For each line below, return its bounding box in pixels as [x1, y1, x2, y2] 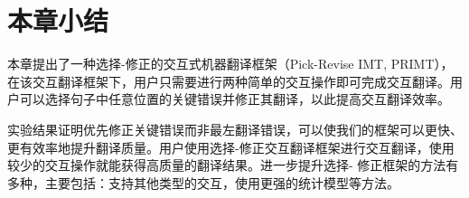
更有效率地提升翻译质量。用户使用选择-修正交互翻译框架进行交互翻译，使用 [7, 137, 455, 156]
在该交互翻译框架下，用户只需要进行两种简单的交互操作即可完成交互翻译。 [7, 71, 450, 90]
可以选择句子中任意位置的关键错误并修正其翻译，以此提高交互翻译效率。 [19, 90, 450, 108]
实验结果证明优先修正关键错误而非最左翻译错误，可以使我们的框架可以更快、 [7, 119, 463, 138]
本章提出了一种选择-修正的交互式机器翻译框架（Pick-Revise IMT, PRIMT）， [7, 54, 454, 73]
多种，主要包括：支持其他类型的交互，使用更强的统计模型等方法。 [7, 173, 399, 192]
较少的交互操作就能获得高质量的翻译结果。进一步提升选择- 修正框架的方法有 [7, 156, 459, 174]
